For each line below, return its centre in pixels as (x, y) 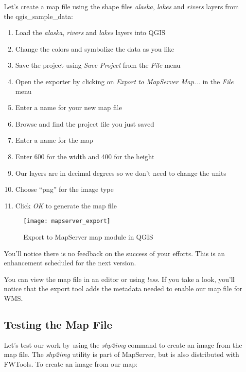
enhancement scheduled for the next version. (70, 263)
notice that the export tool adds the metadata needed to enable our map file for (123, 288)
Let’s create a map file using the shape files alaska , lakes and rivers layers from (122, 6)
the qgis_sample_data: (39, 16)
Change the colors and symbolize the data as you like (95, 48)
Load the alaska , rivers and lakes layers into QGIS (90, 32)
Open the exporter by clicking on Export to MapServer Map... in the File (124, 81)
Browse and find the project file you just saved (85, 123)
